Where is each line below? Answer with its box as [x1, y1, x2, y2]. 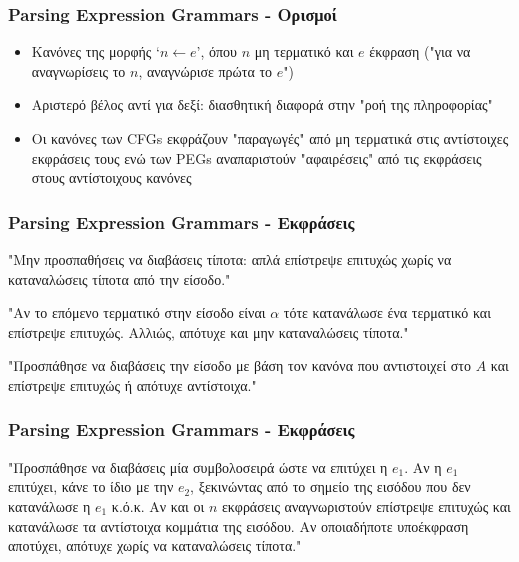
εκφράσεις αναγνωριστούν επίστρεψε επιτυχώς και [221, 495, 511, 516]
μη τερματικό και [254, 41, 354, 62]
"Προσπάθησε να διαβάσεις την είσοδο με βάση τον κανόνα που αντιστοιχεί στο [8, 355, 471, 376]
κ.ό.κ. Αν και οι [111, 495, 205, 516]
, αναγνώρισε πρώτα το [138, 60, 273, 81]
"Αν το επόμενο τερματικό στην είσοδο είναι [8, 302, 266, 323]
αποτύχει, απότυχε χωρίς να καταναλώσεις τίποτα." [8, 535, 302, 556]
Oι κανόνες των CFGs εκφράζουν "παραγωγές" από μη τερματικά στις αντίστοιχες [31, 128, 509, 148]
